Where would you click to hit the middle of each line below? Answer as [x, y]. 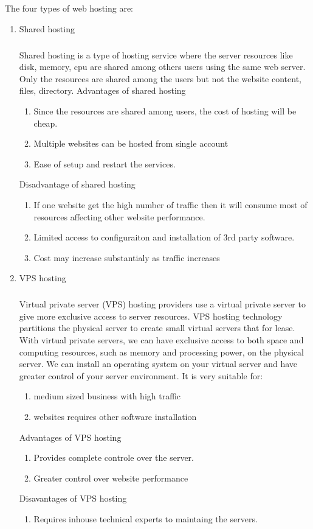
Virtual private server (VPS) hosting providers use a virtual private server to [162, 304]
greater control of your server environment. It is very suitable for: [141, 375]
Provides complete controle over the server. [114, 457]
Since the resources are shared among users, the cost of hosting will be [165, 110]
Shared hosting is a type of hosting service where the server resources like [156, 54]
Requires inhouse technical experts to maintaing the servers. [146, 518]
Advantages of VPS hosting [70, 437]
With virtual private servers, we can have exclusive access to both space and [161, 340]
